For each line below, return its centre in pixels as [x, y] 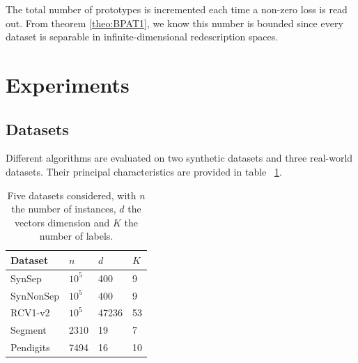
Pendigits [30, 347]
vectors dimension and [62, 222]
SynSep [26, 278]
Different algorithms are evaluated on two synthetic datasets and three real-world [179, 158]
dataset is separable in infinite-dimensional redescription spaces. [142, 37]
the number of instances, [64, 209]
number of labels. [76, 236]
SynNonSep [35, 295]
